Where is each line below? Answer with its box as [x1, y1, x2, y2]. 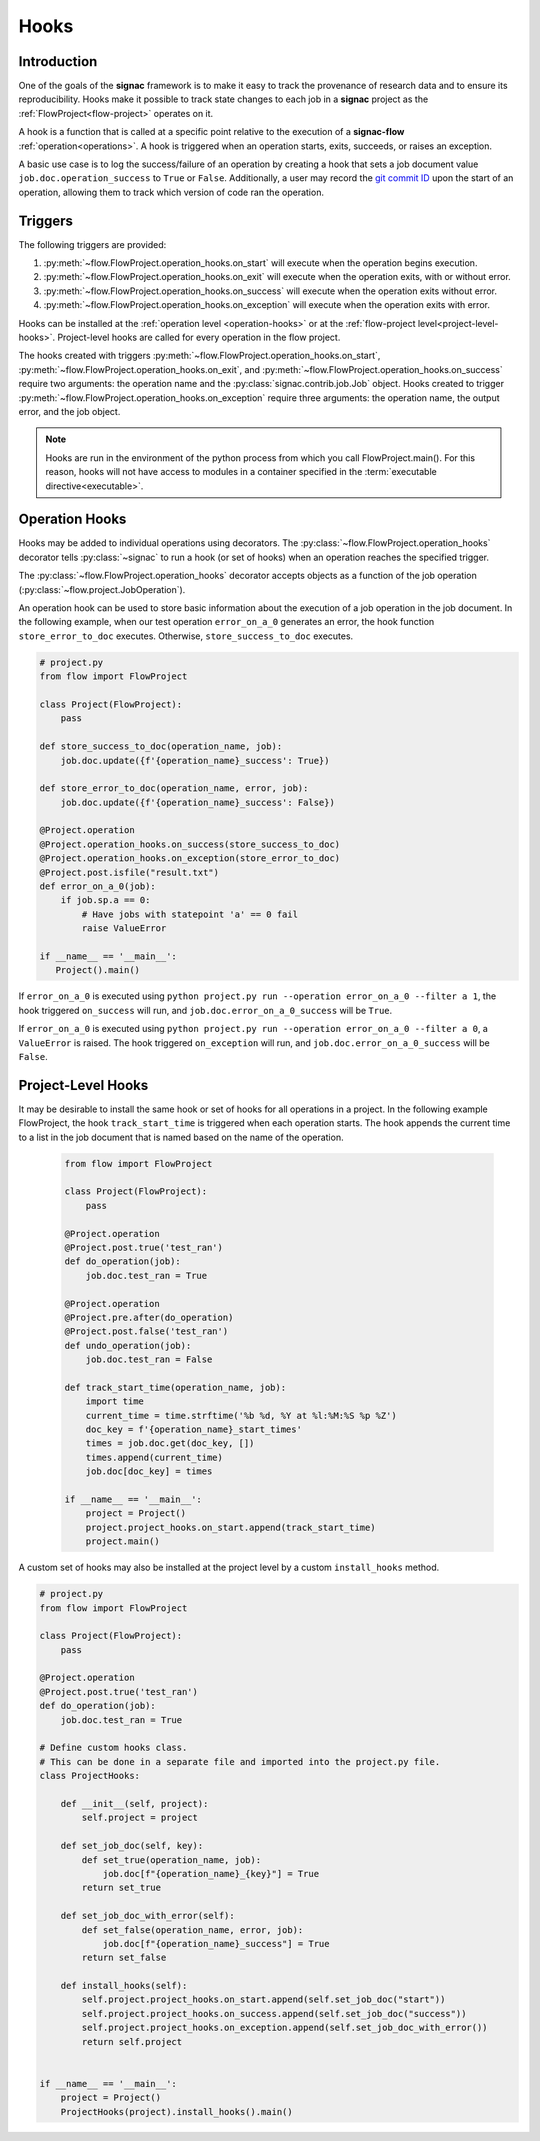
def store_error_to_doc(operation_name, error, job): [39, 783, 309, 794]
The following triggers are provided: [18, 238, 167, 250]
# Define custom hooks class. [39, 1742, 188, 1754]
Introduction [18, 53, 98, 70]
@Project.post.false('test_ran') [64, 1326, 229, 1337]
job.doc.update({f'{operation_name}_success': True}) [60, 755, 330, 766]
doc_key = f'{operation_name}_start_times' [85, 1424, 302, 1435]
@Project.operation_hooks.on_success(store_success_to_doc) [39, 838, 341, 850]
